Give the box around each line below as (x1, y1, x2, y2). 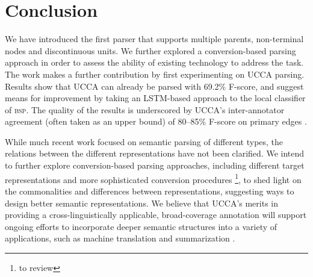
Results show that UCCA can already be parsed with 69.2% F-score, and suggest (5, 79, 304, 92)
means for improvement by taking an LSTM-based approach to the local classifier (5, 92, 306, 104)
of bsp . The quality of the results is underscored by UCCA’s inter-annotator (5, 103, 285, 116)
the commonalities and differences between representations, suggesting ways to (5, 184, 294, 197)
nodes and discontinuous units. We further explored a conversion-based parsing (5, 44, 296, 57)
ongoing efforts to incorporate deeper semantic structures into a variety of (5, 220, 277, 232)
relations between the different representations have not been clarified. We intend (5, 147, 305, 160)
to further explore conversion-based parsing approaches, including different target (5, 159, 305, 172)
